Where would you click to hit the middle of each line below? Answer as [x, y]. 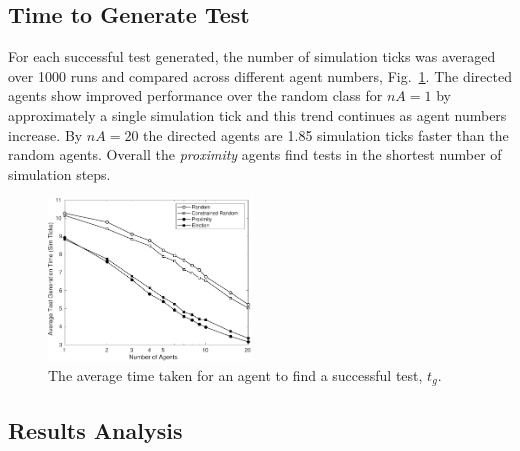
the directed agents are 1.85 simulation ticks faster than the [326, 134]
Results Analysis [95, 429]
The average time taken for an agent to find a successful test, [235, 374]
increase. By [45, 134]
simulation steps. [59, 173]
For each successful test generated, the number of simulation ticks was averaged [252, 56]
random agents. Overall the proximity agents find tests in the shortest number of [255, 154]
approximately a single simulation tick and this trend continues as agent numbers [257, 114]
